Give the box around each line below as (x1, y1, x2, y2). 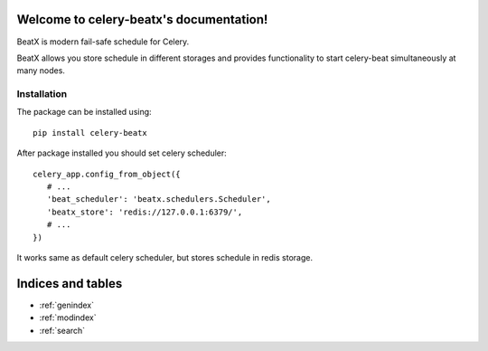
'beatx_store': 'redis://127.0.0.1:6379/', (46, 206, 243, 217)
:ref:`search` (39, 325, 86, 336)
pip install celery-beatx (33, 128, 148, 138)
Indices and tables (16, 276, 123, 291)
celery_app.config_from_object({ (33, 168, 181, 179)
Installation (16, 88, 68, 100)
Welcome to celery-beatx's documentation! (16, 12, 268, 27)
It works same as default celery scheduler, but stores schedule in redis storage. (16, 251, 314, 262)
